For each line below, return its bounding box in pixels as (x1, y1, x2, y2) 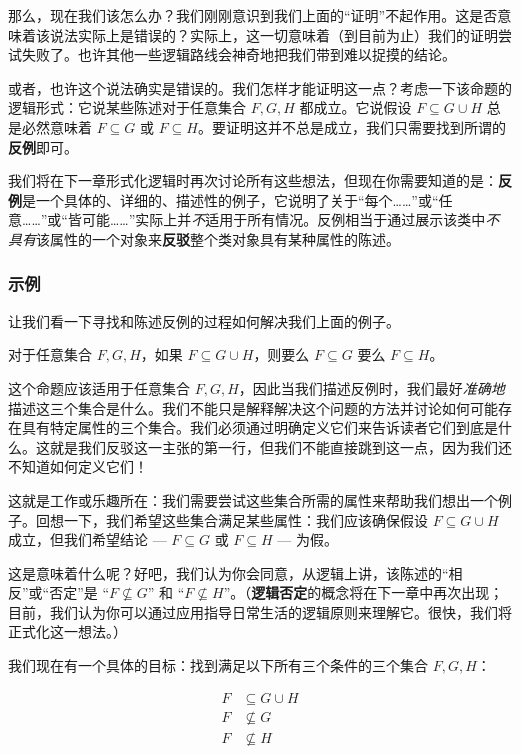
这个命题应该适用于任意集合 (8, 377, 190, 398)
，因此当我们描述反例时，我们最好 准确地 (238, 377, 505, 398)
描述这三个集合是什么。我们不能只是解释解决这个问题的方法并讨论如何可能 (8, 397, 498, 418)
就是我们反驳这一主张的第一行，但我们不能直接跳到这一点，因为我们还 (49, 436, 512, 457)
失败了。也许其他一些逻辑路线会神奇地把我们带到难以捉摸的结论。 (21, 44, 456, 65)
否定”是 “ (49, 582, 110, 603)
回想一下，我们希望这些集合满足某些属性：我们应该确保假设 (35, 509, 428, 530)
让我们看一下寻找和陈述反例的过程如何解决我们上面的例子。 (8, 310, 400, 331)
